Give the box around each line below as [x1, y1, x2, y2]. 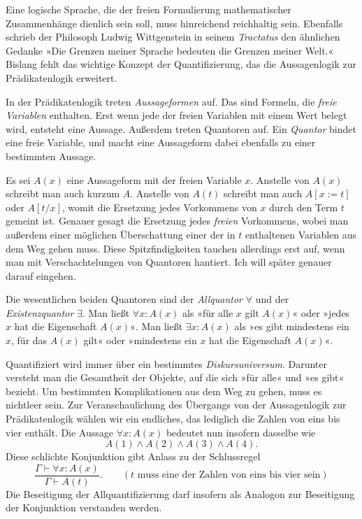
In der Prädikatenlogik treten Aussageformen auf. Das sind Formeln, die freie [6, 94, 337, 108]
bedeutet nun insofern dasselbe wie [166, 425, 316, 439]
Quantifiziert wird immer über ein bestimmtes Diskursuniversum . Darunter [6, 356, 327, 371]
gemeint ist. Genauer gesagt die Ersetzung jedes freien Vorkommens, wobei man [6, 213, 349, 228]
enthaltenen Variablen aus [245, 227, 357, 241]
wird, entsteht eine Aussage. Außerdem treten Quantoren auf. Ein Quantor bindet [6, 121, 356, 136]
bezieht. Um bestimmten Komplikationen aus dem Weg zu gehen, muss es [6, 383, 322, 398]
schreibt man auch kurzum [6, 186, 120, 201]
